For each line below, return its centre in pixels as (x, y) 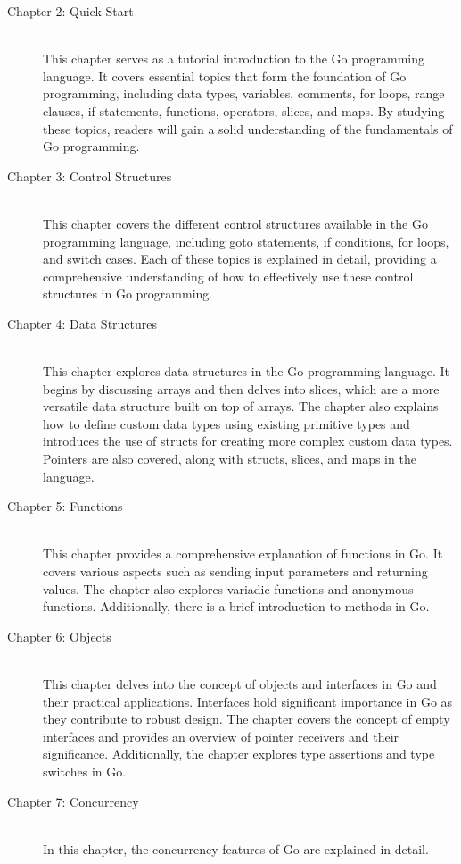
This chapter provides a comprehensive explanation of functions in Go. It (243, 554)
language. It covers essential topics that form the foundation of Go (225, 75)
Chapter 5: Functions (65, 506)
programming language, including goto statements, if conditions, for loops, (246, 241)
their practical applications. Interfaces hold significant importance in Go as (248, 701)
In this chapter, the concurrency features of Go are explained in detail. (236, 848)
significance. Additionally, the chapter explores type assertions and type (239, 754)
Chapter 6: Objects (59, 636)
